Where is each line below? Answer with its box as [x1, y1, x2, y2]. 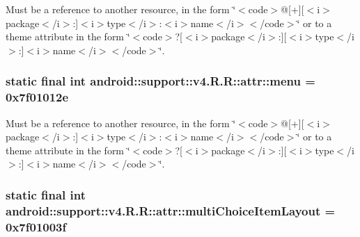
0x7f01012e [6, 88, 69, 106]
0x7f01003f [6, 218, 67, 235]
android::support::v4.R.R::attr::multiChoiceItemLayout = [6, 202, 336, 219]
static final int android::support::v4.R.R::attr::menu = [6, 72, 315, 90]
